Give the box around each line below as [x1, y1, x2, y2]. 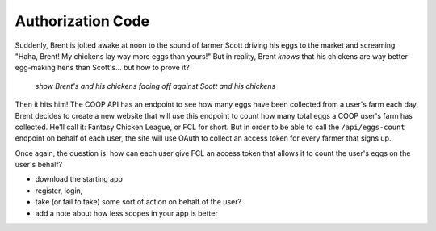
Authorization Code [15, 12, 149, 30]
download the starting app [35, 174, 123, 184]
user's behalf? [15, 160, 63, 170]
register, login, [35, 186, 83, 195]
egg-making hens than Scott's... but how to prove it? [15, 63, 190, 73]
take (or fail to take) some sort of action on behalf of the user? [35, 197, 242, 207]
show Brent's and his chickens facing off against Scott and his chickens [35, 81, 276, 90]
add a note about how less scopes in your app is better [35, 208, 218, 218]
